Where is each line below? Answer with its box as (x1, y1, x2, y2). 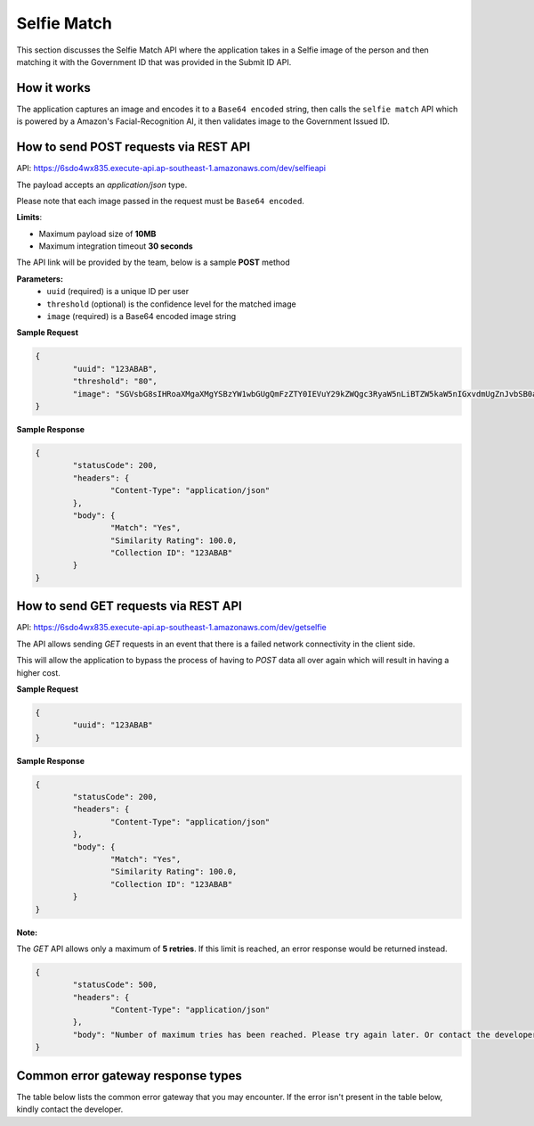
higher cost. (16, 667, 61, 678)
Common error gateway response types (16, 1068, 242, 1083)
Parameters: (16, 273, 64, 284)
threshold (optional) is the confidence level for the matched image (46, 299, 297, 309)
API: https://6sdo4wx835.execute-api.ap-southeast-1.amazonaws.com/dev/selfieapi (16, 163, 327, 174)
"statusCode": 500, (72, 980, 158, 990)
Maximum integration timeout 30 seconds (38, 241, 193, 251)
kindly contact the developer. (16, 1104, 124, 1114)
